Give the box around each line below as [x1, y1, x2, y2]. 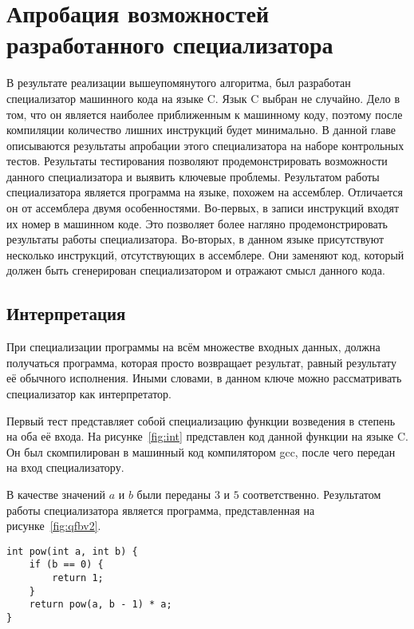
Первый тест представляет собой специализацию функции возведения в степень [6, 412, 396, 429]
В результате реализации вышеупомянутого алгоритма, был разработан [6, 74, 351, 91]
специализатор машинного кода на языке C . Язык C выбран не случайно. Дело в [6, 89, 400, 106]
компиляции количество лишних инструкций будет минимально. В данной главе [6, 121, 396, 138]
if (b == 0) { [29, 559, 104, 571]
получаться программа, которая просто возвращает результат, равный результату [6, 354, 396, 370]
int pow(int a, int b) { [6, 545, 138, 557]
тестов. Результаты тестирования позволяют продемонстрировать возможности [6, 152, 388, 169]
